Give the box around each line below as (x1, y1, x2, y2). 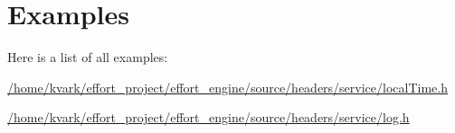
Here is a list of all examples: (7, 48, 168, 66)
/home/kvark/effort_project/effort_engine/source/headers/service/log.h (7, 108, 410, 127)
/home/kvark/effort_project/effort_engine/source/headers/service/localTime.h (7, 77, 448, 96)
